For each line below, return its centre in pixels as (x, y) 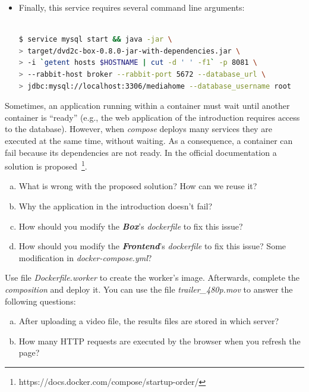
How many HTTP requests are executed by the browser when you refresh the (160, 341)
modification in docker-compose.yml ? (85, 257)
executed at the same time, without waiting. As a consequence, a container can (149, 140)
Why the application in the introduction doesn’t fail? (116, 206)
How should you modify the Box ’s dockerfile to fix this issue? (131, 226)
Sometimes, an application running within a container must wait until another (147, 106)
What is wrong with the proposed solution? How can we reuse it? (138, 186)
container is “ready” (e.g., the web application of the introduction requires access (152, 117)
